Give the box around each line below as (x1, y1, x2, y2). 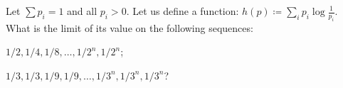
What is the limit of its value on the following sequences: (6, 20, 253, 35)
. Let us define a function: (126, 4, 239, 18)
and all (67, 4, 97, 18)
